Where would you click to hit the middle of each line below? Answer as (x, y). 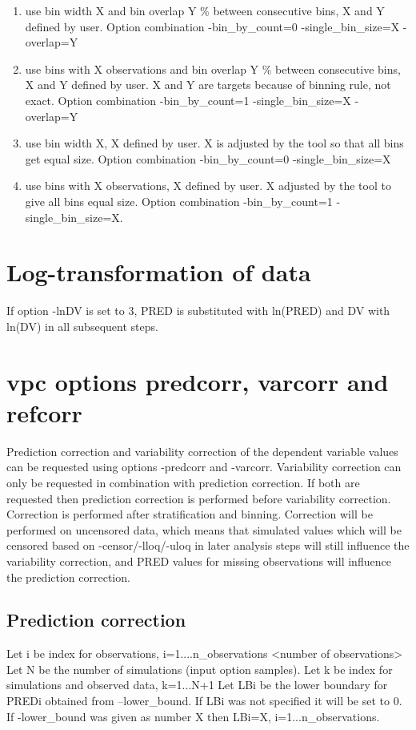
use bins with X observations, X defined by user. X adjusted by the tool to (208, 186)
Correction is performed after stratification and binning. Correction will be (190, 514)
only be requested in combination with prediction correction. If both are (183, 482)
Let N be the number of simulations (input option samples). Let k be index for (200, 669)
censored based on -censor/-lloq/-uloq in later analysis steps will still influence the (208, 545)
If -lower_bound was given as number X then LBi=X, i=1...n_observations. (193, 716)
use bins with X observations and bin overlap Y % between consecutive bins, (213, 69)
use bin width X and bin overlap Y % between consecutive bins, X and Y (205, 10)
